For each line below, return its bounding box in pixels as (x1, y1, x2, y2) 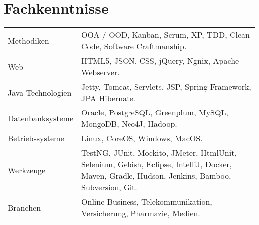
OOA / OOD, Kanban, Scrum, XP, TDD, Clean (81, 29, 250, 41)
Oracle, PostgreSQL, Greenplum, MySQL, (81, 107, 228, 118)
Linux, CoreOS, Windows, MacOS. (81, 132, 203, 144)
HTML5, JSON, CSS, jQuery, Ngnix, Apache (81, 55, 239, 67)
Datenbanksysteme (8, 112, 74, 124)
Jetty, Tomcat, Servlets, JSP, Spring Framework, (81, 81, 251, 93)
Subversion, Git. (81, 181, 137, 193)
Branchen (8, 201, 41, 213)
